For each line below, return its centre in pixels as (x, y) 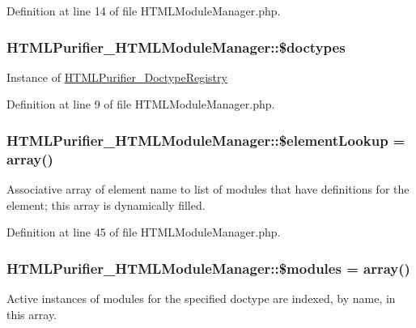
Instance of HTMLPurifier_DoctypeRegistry (117, 77)
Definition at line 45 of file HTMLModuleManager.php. (144, 232)
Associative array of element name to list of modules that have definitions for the (208, 189)
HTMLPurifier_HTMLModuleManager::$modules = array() (208, 268)
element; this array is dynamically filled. (106, 204)
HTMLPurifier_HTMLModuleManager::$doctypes (176, 47)
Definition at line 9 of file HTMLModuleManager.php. (141, 104)
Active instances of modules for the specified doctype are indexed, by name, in (201, 298)
